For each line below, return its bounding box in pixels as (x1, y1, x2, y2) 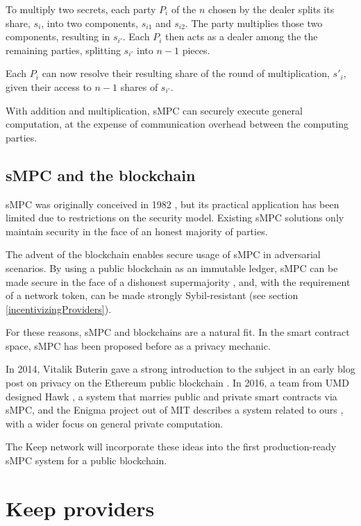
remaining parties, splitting (6, 42, 121, 57)
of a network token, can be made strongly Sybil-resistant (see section (6, 288, 299, 303)
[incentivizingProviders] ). (6, 301, 112, 316)
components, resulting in (6, 29, 110, 44)
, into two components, (41, 15, 138, 30)
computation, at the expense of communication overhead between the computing (6, 117, 349, 131)
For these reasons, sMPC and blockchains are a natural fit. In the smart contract (6, 325, 350, 339)
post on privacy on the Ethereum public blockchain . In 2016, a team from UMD (6, 375, 349, 390)
